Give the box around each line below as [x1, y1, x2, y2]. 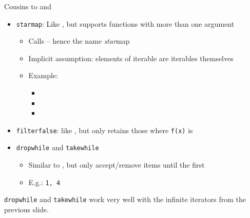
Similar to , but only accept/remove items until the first [28, 159, 205, 170]
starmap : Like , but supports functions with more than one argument [16, 18, 235, 29]
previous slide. [4, 204, 49, 215]
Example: [28, 70, 58, 81]
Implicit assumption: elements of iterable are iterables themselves [28, 52, 234, 63]
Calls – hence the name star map [28, 35, 130, 46]
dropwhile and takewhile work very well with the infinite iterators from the [4, 194, 246, 205]
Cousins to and [4, 1, 51, 11]
